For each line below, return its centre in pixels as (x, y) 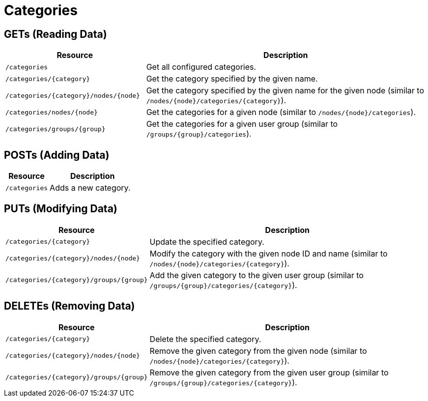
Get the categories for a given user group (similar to (242, 124)
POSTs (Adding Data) (57, 155)
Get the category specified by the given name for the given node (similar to (285, 91)
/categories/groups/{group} (56, 129)
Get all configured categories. (201, 67)
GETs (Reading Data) (56, 34)
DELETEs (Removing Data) (70, 306)
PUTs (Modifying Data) (61, 209)
